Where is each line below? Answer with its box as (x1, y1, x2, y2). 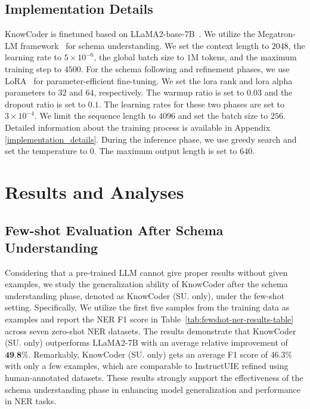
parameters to (5, 86, 55, 99)
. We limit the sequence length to (34, 109, 156, 122)
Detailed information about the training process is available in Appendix (5, 121, 271, 133)
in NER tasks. (5, 395, 57, 407)
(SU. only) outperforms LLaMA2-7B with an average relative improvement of (5, 336, 288, 349)
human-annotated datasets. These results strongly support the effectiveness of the (5, 371, 303, 384)
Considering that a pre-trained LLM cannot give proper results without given (5, 266, 288, 278)
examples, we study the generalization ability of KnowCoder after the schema (5, 278, 288, 290)
